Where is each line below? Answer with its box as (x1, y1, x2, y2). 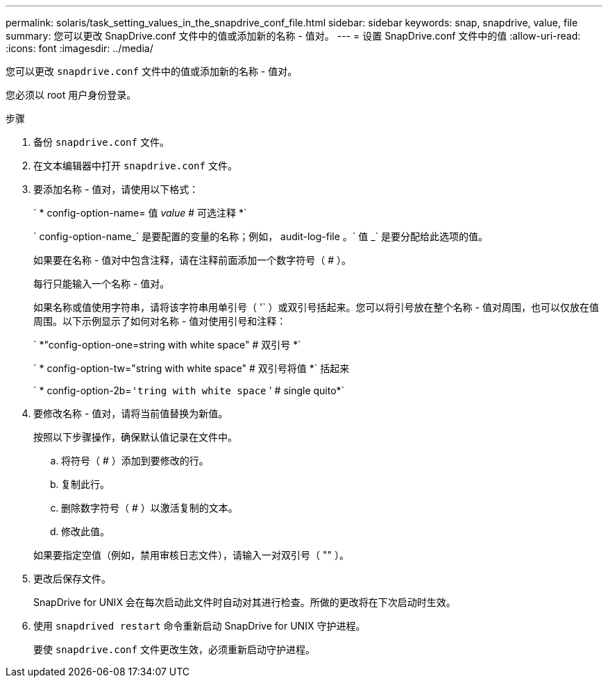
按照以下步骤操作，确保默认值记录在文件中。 (33, 431, 237, 443)
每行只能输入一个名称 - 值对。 (33, 278, 170, 289)
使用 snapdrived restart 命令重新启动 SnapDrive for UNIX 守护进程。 (33, 620, 366, 632)
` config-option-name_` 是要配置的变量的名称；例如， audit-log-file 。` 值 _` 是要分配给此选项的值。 (33, 230, 489, 242)
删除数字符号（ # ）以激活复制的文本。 (61, 502, 238, 514)
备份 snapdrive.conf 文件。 (33, 136, 169, 148)
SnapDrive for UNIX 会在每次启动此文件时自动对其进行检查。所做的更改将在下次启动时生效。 (33, 596, 456, 608)
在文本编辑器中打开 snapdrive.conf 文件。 (33, 160, 237, 171)
